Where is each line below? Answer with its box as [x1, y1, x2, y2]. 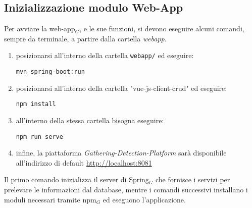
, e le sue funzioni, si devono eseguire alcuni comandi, [79, 23, 244, 34]
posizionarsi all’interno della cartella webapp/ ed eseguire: [16, 50, 194, 61]
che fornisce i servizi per [156, 174, 230, 185]
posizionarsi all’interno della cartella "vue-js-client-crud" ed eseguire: [16, 82, 227, 93]
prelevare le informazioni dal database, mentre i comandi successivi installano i [4, 184, 248, 194]
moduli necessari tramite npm [4, 194, 96, 204]
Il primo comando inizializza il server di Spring [4, 174, 149, 185]
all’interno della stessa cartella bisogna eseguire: [16, 115, 164, 125]
